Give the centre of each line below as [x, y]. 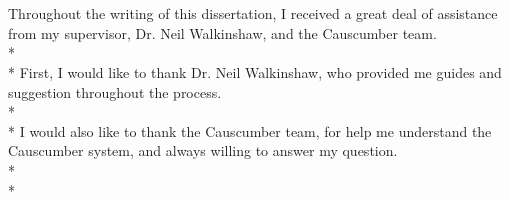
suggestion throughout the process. [115, 91]
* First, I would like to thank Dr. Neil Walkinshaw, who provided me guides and [255, 71]
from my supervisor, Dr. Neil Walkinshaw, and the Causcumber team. [222, 32]
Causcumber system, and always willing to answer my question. [203, 150]
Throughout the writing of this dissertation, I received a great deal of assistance [253, 13]
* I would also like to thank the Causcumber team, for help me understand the [250, 130]
